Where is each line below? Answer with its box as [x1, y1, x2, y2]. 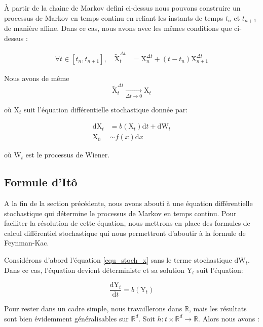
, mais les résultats [189, 303, 247, 314]
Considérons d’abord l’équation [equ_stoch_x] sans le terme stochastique [4, 255, 232, 265]
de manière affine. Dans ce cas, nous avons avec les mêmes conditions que [4, 23, 232, 33]
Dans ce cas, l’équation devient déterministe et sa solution [4, 264, 185, 275]
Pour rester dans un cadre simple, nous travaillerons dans [4, 303, 182, 314]
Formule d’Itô [4, 174, 78, 190]
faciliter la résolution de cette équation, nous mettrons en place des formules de [4, 218, 250, 228]
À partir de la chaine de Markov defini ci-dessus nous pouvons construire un [4, 3, 241, 13]
